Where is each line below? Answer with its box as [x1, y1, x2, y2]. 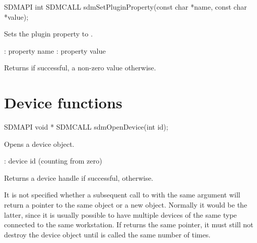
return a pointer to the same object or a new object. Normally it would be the [4, 199, 247, 210]
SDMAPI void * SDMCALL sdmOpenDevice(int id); [4, 121, 168, 132]
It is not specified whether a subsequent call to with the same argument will [4, 189, 240, 200]
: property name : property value [4, 45, 106, 56]
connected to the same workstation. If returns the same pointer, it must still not [4, 219, 253, 230]
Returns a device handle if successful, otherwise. [4, 172, 154, 183]
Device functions [4, 92, 123, 113]
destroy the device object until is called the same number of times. [4, 229, 211, 239]
